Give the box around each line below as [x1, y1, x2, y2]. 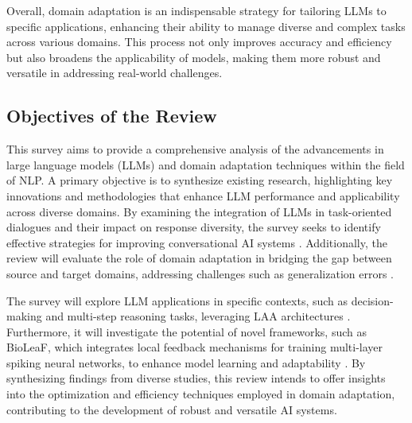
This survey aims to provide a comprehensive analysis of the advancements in [6, 141, 384, 157]
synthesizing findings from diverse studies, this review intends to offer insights [6, 370, 386, 386]
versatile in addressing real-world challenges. [6, 64, 223, 81]
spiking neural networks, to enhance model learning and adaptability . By [6, 354, 366, 371]
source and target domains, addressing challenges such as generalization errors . [6, 265, 394, 281]
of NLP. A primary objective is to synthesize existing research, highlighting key [6, 172, 393, 188]
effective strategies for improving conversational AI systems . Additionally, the [6, 234, 387, 250]
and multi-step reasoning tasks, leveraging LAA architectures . [45, 308, 351, 324]
